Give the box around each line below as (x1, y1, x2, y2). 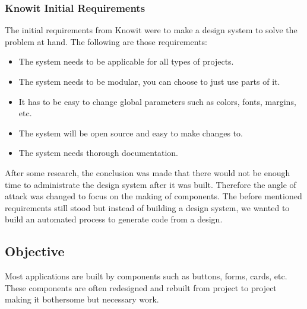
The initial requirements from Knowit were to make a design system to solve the (5, 24, 297, 36)
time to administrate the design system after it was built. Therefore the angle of (5, 178, 296, 190)
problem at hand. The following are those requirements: (5, 35, 207, 47)
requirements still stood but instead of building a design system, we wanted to (5, 201, 290, 214)
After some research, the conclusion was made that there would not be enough (5, 166, 290, 179)
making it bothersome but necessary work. (5, 293, 159, 305)
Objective (5, 242, 65, 260)
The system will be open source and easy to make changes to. (18, 126, 243, 139)
